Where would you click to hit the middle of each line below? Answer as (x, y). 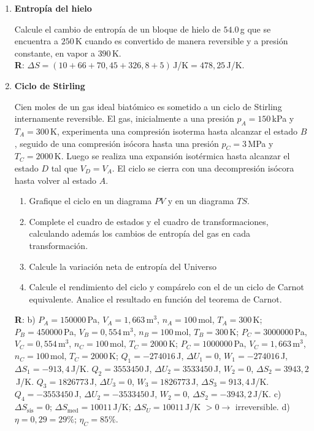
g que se (255, 29)
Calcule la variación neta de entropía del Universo (123, 266)
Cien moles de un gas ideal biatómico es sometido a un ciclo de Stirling (148, 106)
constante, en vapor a (55, 53)
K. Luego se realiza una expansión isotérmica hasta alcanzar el (172, 156)
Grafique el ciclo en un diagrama (90, 201)
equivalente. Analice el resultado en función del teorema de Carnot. (155, 299)
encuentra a (36, 41)
